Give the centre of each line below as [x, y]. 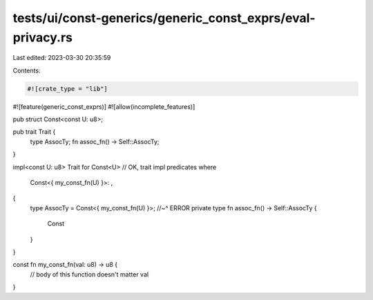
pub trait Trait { [34, 132]
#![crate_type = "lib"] [68, 89]
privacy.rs [42, 37]
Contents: [27, 70]
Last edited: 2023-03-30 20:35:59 [62, 58]
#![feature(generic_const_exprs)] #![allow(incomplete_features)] [104, 106]
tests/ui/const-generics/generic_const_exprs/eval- [164, 18]
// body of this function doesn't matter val [89, 274]
